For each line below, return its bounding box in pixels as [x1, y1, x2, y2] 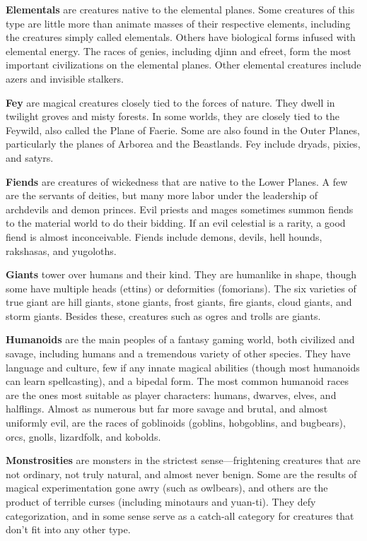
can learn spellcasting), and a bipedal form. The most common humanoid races [6, 374, 349, 388]
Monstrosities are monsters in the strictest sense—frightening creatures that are [6, 453, 361, 468]
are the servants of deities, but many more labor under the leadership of [6, 188, 318, 203]
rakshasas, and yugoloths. [6, 243, 117, 258]
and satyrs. [6, 150, 54, 165]
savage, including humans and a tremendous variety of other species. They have [6, 346, 351, 361]
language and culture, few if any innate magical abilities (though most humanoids [6, 359, 360, 374]
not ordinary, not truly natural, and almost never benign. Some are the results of [6, 466, 357, 481]
